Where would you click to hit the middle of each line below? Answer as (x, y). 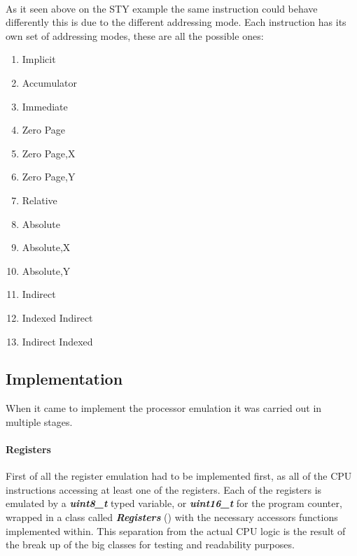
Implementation (64, 379)
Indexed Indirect (57, 317)
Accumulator (50, 82)
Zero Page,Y (49, 177)
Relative (40, 200)
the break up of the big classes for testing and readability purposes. (150, 544)
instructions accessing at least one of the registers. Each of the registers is (164, 489)
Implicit (39, 59)
